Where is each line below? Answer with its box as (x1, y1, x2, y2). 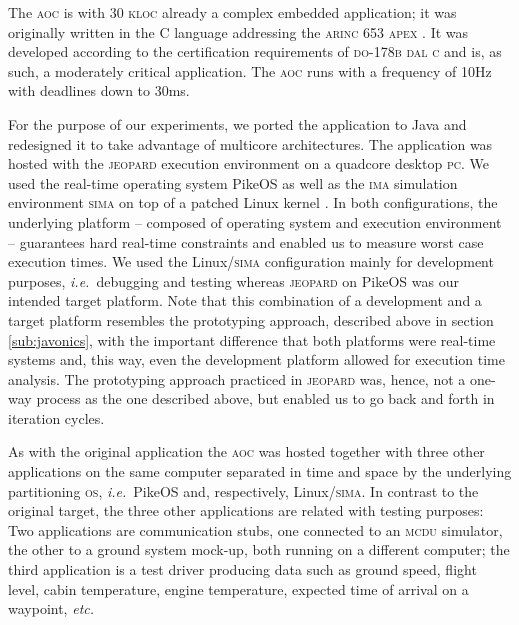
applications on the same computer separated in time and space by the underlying (8, 461, 512, 482)
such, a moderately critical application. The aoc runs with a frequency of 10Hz (8, 60, 492, 81)
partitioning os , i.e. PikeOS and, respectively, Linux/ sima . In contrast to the (8, 480, 479, 501)
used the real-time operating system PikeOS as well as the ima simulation (8, 172, 458, 193)
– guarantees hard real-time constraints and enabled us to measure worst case (8, 231, 484, 252)
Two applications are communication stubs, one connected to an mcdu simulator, (8, 519, 503, 540)
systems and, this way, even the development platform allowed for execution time (8, 349, 505, 370)
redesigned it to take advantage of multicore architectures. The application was (8, 133, 493, 154)
